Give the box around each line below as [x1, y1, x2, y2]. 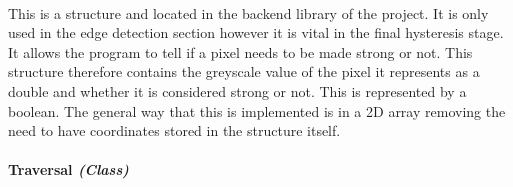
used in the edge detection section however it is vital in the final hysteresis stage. [8, 22, 504, 43]
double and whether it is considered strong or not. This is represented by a [8, 80, 467, 101]
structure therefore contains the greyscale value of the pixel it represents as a [8, 61, 480, 82]
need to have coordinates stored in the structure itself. [8, 120, 341, 141]
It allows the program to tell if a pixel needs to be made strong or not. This [8, 41, 473, 62]
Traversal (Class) [8, 159, 129, 180]
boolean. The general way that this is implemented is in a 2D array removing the [8, 100, 506, 121]
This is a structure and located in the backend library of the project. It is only [8, 2, 489, 23]
